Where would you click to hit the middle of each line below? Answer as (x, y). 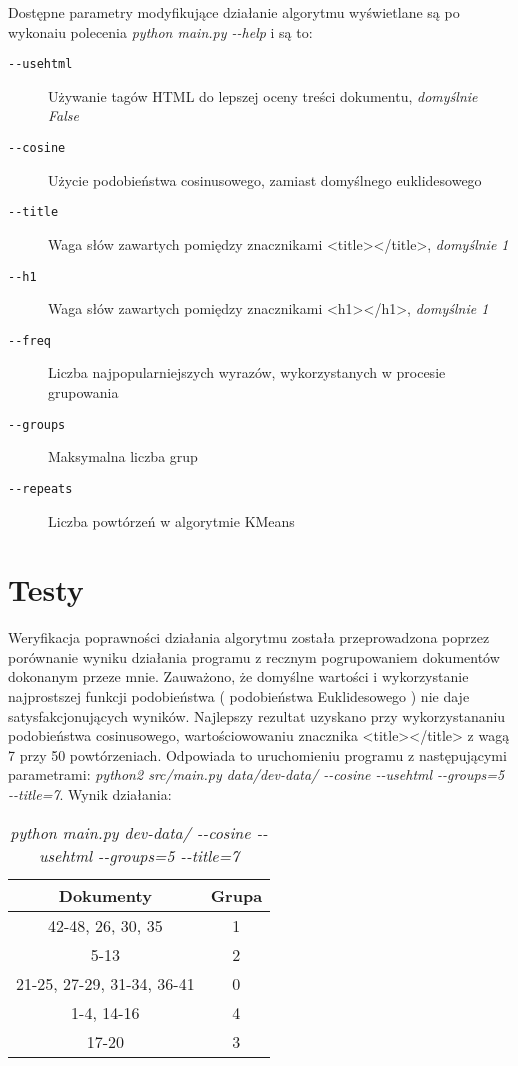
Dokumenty (105, 895)
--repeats (40, 488)
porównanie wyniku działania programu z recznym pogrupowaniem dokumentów (254, 656)
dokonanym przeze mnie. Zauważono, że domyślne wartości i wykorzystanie (238, 676)
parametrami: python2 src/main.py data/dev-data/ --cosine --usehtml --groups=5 (256, 774)
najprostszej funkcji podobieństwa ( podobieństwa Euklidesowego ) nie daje (239, 696)
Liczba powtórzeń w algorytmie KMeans (171, 520)
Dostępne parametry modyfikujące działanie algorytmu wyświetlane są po (234, 12)
